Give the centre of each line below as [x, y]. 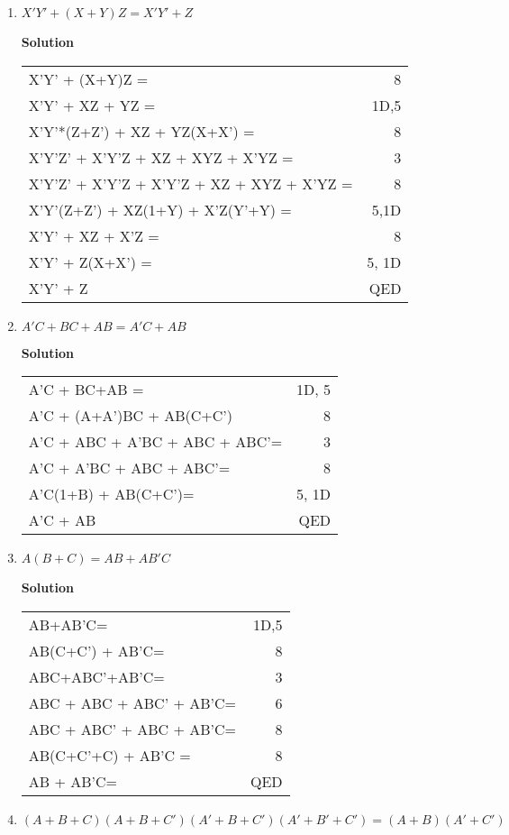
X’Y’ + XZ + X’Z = [94, 235]
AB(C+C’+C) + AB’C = [109, 755]
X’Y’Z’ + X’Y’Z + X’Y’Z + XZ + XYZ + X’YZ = [191, 183]
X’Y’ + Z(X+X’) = [90, 262]
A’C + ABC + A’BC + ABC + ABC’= [155, 442]
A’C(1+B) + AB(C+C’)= [111, 494]
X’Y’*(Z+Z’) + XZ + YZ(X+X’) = [141, 131]
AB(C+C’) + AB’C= [96, 650]
